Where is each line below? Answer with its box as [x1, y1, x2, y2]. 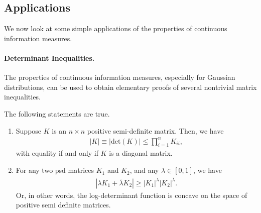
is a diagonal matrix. [109, 148, 173, 158]
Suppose [16, 125, 42, 136]
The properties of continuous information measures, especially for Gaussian [4, 72, 235, 82]
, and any [129, 165, 159, 175]
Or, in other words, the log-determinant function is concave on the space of [16, 189, 247, 200]
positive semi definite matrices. [16, 199, 111, 210]
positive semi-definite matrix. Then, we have [87, 125, 224, 136]
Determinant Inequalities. [4, 52, 95, 63]
